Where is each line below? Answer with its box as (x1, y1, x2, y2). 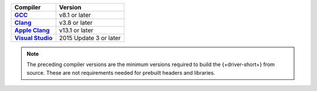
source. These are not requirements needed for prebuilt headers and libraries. (26, 69, 215, 76)
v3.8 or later (59, 19, 93, 26)
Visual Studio (14, 34, 53, 42)
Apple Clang (14, 26, 50, 34)
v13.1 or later (59, 26, 94, 34)
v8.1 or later (59, 11, 91, 19)
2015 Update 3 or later (59, 34, 121, 42)
